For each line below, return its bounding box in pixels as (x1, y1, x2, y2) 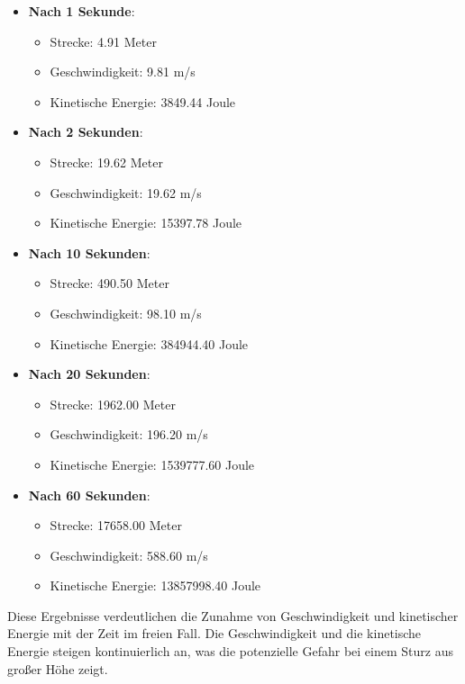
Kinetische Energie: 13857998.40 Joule (50, 576, 261, 595)
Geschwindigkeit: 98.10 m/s (50, 303, 202, 322)
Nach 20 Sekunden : (28, 364, 150, 383)
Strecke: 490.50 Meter (50, 274, 169, 292)
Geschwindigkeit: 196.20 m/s (50, 425, 208, 444)
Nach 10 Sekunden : (28, 243, 150, 262)
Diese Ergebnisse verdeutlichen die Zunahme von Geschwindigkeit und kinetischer (7, 606, 459, 625)
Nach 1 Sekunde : (28, 2, 135, 20)
